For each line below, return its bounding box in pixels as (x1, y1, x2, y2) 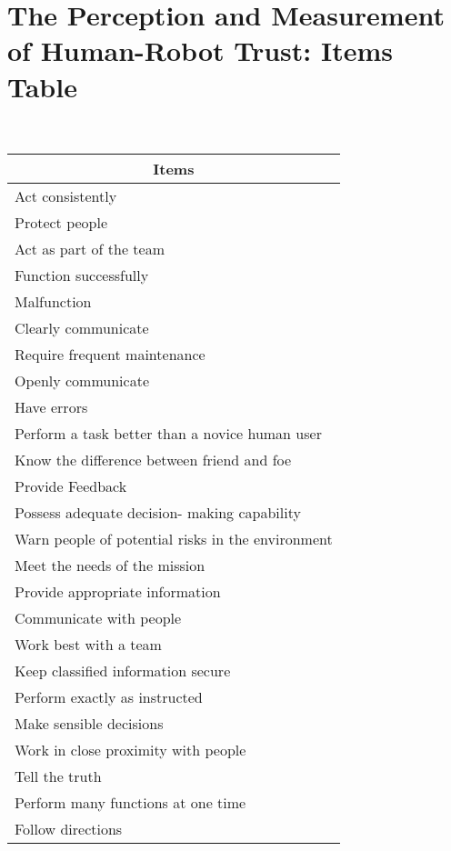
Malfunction (15, 291, 92, 313)
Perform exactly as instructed (15, 686, 203, 708)
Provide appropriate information (15, 581, 221, 603)
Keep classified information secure (15, 660, 231, 682)
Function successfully (15, 265, 149, 286)
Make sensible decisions (15, 713, 164, 735)
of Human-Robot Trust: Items (7, 32, 394, 69)
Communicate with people (15, 607, 182, 629)
